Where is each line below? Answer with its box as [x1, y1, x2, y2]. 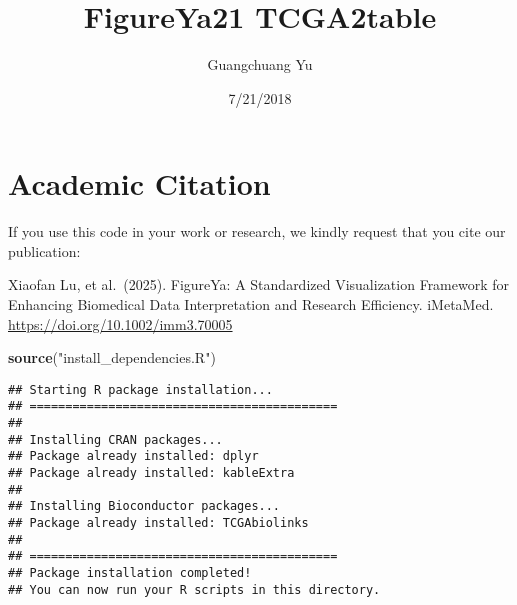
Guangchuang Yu [207, 54, 313, 75]
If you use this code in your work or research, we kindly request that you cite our [8, 221, 506, 242]
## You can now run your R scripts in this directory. [8, 582, 381, 597]
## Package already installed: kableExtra [8, 466, 295, 481]
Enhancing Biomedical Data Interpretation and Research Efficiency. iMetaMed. [8, 294, 494, 315]
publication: [8, 240, 81, 261]
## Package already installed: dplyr [8, 449, 259, 464]
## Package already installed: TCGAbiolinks [8, 516, 309, 531]
